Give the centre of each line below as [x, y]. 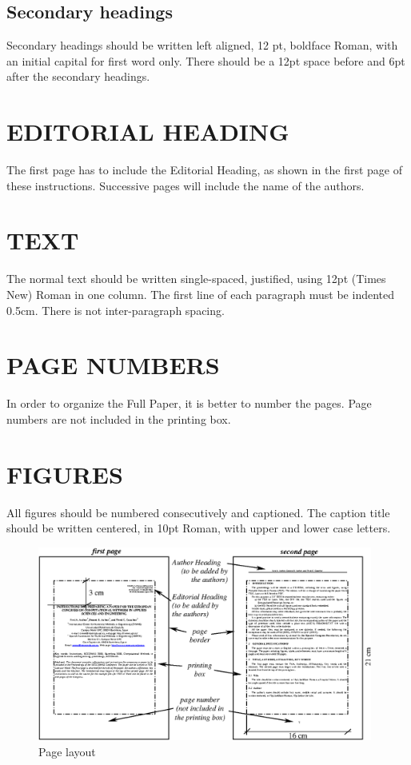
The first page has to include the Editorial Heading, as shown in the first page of [204, 170]
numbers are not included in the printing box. [119, 418]
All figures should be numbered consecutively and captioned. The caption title [198, 512]
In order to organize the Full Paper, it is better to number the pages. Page [189, 403]
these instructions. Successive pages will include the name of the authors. [186, 185]
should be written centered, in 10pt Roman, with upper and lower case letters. [199, 528]
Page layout [67, 751]
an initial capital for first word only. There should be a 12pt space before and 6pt [206, 60]
